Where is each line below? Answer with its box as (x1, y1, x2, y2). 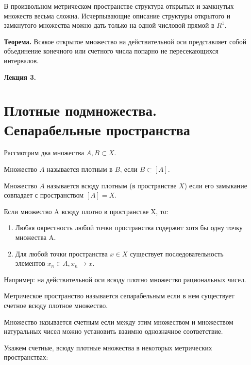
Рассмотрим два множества (4, 147, 84, 158)
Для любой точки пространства (15, 248, 108, 258)
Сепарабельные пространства (4, 119, 190, 139)
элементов (15, 258, 45, 268)
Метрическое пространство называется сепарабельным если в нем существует (4, 291, 234, 301)
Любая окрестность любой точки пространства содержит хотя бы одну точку (15, 222, 243, 233)
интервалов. (4, 55, 39, 65)
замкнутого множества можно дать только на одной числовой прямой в (4, 20, 215, 30)
